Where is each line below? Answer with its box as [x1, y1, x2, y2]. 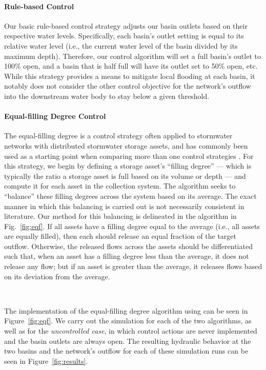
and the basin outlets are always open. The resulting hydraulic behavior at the [4, 335, 251, 346]
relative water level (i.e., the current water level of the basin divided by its [4, 40, 238, 51]
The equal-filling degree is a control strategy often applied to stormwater [4, 130, 233, 141]
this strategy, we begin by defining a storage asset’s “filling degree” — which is [4, 160, 252, 171]
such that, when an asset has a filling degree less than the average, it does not [4, 251, 249, 261]
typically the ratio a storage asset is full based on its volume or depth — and [4, 170, 246, 181]
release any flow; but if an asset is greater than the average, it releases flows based [4, 261, 262, 272]
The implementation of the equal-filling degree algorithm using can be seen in [4, 305, 248, 316]
